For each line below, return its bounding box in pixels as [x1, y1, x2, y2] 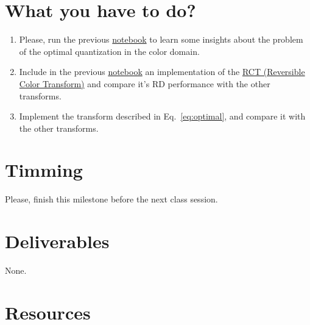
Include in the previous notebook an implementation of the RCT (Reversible [19, 65, 305, 78]
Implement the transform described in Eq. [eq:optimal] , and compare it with [19, 110, 306, 123]
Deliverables [5, 229, 110, 254]
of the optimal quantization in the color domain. [19, 45, 200, 57]
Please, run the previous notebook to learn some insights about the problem [19, 33, 303, 46]
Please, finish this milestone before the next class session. [5, 193, 218, 205]
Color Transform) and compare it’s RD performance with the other [19, 77, 270, 90]
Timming [5, 157, 83, 182]
